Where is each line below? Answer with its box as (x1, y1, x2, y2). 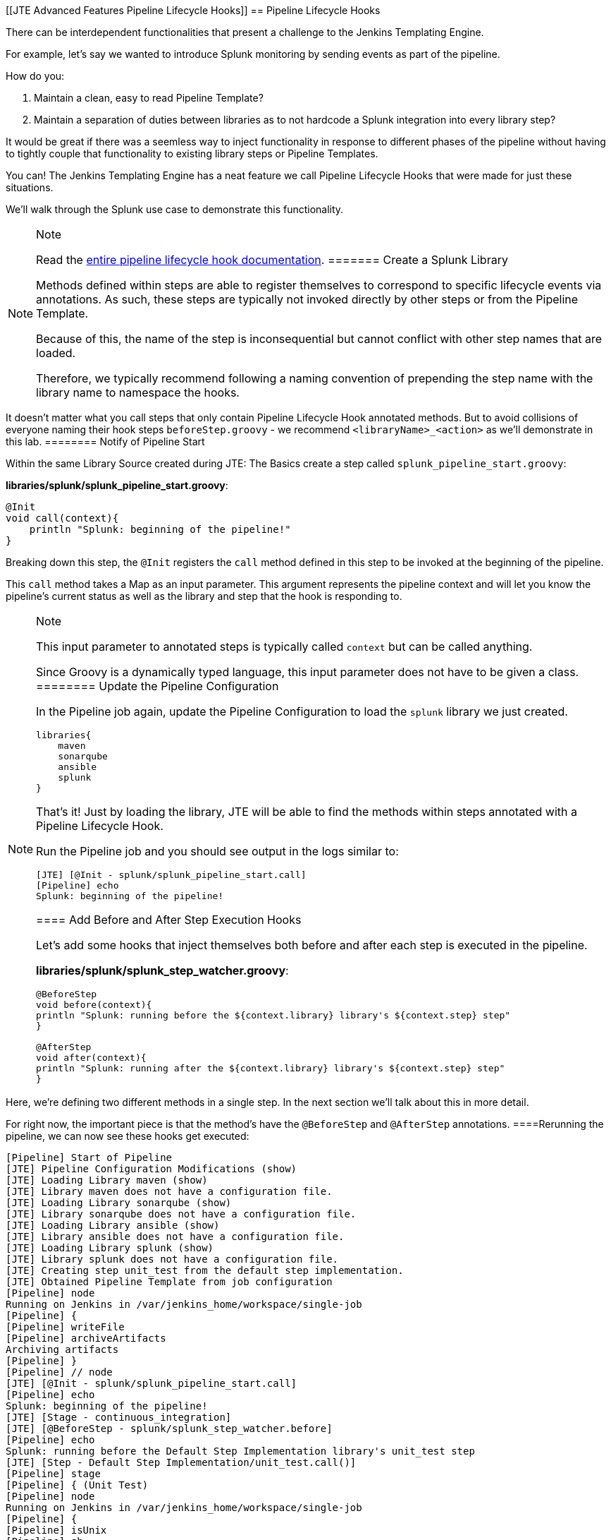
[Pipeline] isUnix (6, 1524, 107, 1536)
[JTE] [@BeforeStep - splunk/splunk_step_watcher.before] (6, 1423, 333, 1434)
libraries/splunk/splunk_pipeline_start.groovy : (6, 479, 228, 491)
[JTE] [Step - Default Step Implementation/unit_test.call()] (6, 1457, 357, 1468)
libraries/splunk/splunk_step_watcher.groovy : (36, 963, 289, 977)
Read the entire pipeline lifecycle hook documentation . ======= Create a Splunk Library (36, 253, 508, 267)
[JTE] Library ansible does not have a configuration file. (6, 1231, 345, 1242)
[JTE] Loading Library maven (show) (6, 1174, 208, 1186)
